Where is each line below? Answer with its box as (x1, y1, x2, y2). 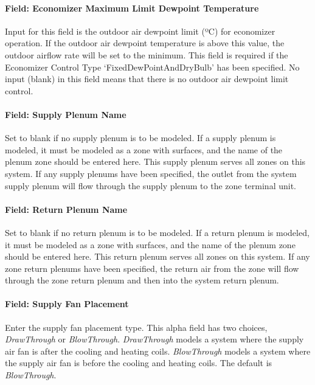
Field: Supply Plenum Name (5, 108, 126, 120)
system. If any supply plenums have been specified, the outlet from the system (5, 167, 297, 179)
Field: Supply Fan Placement (5, 297, 129, 310)
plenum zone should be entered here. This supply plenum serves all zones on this (5, 155, 306, 168)
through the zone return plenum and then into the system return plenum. (5, 274, 279, 286)
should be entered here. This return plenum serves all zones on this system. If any (5, 250, 310, 263)
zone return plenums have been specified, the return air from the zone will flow (5, 262, 299, 274)
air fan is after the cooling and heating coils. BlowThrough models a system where (5, 344, 311, 357)
